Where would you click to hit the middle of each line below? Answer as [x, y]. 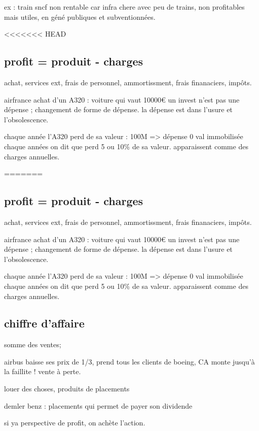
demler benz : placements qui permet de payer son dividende [98, 405]
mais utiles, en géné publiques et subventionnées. [80, 16]
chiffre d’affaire [44, 323]
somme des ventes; [33, 344]
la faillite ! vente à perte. [43, 371]
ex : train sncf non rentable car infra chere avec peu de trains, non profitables [124, 7]
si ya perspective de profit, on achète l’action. [75, 423]
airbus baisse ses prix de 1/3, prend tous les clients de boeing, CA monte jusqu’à [129, 361]
